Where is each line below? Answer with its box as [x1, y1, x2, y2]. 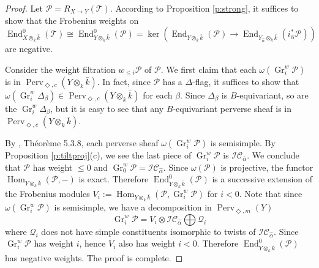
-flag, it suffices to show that [192, 75, 299, 87]
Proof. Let [5, 2, 43, 14]
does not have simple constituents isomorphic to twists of [41, 225, 256, 237]
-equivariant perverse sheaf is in [173, 102, 291, 114]
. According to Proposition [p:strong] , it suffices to [110, 2, 299, 14]
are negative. [5, 42, 53, 55]
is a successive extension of [212, 173, 313, 185]
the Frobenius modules [5, 187, 90, 199]
